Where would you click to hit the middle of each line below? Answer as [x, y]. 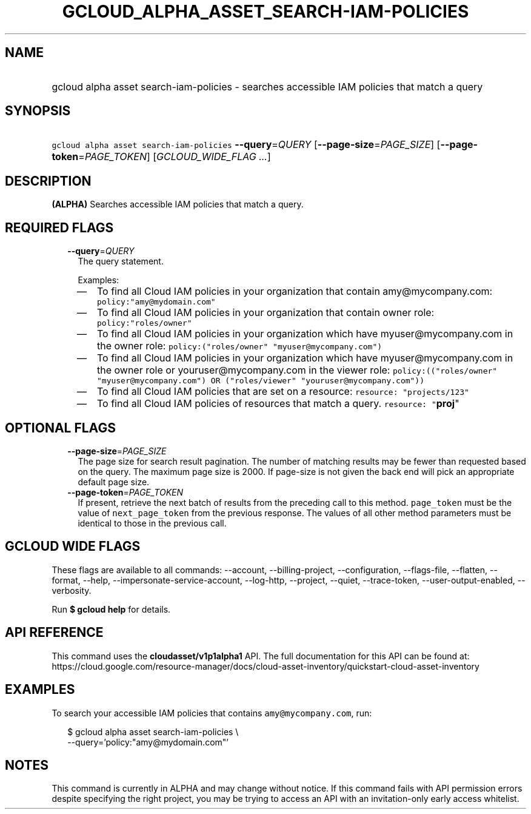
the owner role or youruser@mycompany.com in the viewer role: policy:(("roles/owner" [297, 370]
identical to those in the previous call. [152, 523]
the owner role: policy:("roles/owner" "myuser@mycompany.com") [239, 346]
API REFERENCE [54, 633]
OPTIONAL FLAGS [60, 428]
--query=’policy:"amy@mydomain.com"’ [148, 742]
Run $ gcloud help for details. [111, 609]
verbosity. [72, 590]
